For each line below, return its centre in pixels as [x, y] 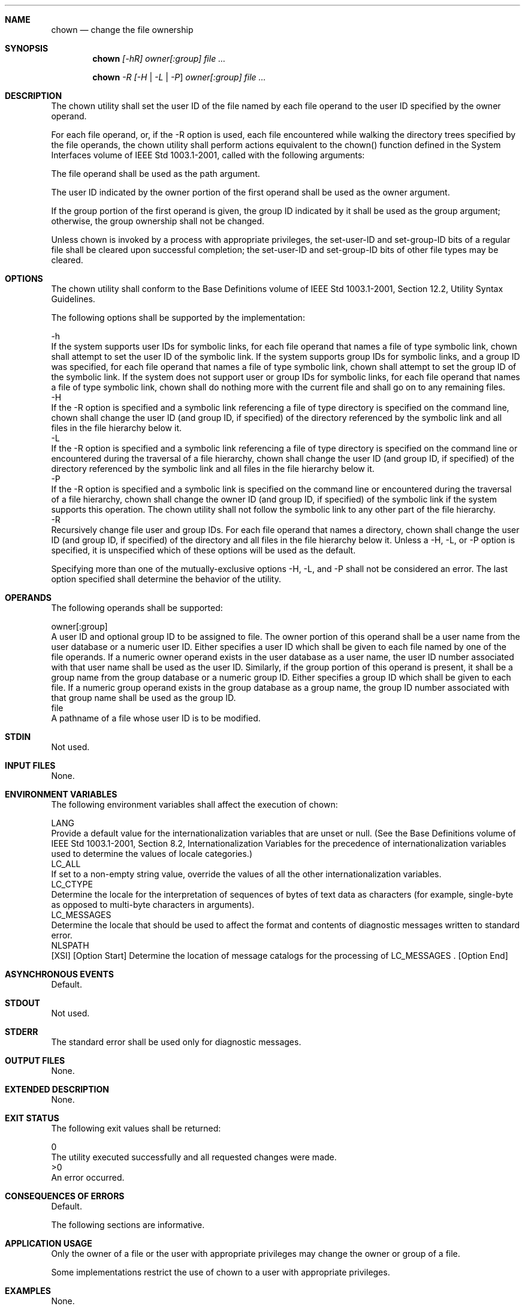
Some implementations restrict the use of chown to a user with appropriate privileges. [221, 1272]
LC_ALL [66, 864]
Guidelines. [73, 299]
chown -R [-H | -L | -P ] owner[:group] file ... [179, 77]
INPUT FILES [30, 765]
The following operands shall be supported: [137, 608]
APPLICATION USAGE [49, 1243]
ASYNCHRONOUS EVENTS [59, 974]
